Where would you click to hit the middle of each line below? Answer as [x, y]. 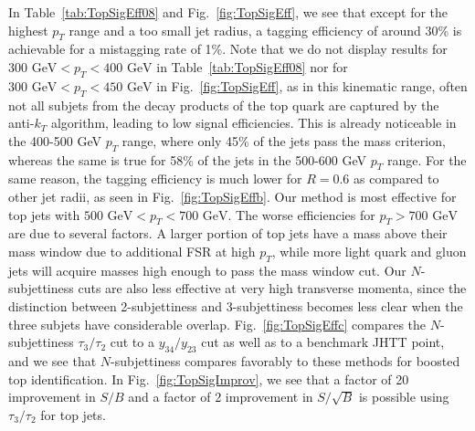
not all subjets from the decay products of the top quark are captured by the [224, 105]
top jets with [44, 214]
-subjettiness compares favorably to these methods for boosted [285, 360]
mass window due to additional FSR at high [132, 251]
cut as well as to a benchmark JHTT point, [323, 342]
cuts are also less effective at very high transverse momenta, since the [272, 288]
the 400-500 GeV [55, 140]
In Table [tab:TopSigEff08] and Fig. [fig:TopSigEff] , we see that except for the [228, 12]
